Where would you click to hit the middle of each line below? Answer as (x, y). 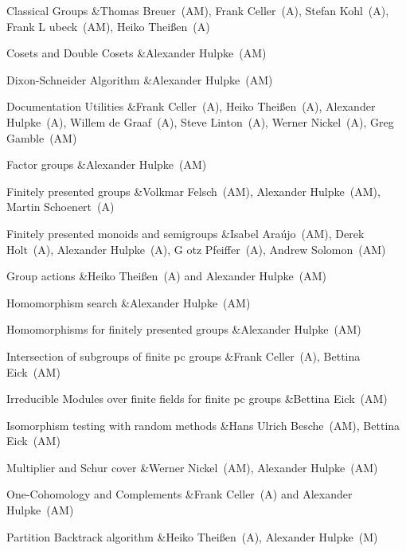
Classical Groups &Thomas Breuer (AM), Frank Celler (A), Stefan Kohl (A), (198, 10)
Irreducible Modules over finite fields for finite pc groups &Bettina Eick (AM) (197, 399)
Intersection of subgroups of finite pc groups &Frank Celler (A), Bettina (183, 356)
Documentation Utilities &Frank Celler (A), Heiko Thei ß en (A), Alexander (191, 106)
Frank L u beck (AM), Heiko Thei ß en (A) (108, 26)
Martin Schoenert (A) (61, 207)
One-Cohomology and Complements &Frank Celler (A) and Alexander (180, 494)
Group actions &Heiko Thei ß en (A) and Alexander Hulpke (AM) (167, 276)
